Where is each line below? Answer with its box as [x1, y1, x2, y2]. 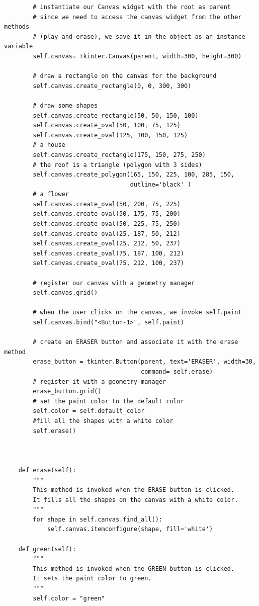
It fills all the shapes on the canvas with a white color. [33, 496, 238, 503]
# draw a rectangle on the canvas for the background [33, 72, 217, 80]
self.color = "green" [33, 594, 105, 602]
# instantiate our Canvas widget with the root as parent [33, 4, 231, 11]
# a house [33, 141, 65, 149]
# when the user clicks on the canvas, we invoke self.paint [33, 309, 242, 316]
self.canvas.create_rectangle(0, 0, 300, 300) [33, 82, 192, 90]
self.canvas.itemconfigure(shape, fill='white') [47, 526, 213, 533]
